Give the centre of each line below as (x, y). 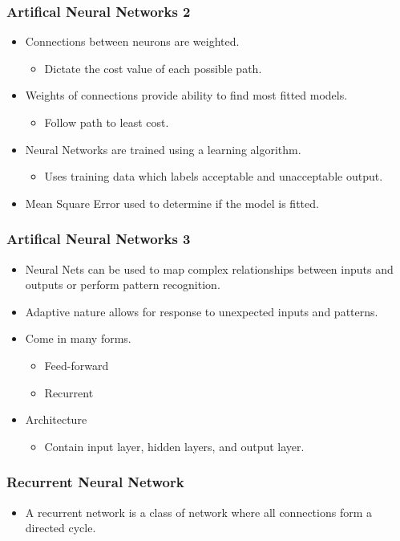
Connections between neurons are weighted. (132, 41)
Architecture (56, 419)
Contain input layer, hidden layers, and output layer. (174, 446)
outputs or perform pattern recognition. (123, 285)
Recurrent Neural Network (95, 482)
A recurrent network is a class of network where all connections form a (198, 512)
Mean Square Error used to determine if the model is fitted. (172, 203)
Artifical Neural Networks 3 (99, 239)
